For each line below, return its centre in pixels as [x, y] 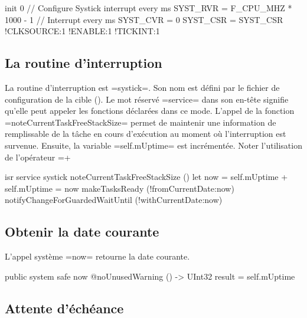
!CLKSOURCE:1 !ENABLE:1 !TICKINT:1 [82, 31]
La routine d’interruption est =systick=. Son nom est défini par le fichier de [142, 87]
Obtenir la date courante [82, 232]
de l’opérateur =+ [38, 157]
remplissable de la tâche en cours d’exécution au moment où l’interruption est [146, 134]
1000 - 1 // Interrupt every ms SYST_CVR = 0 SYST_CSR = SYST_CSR [144, 19]
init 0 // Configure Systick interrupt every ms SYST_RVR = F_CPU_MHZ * [148, 8]
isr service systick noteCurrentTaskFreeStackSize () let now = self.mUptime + [146, 177]
